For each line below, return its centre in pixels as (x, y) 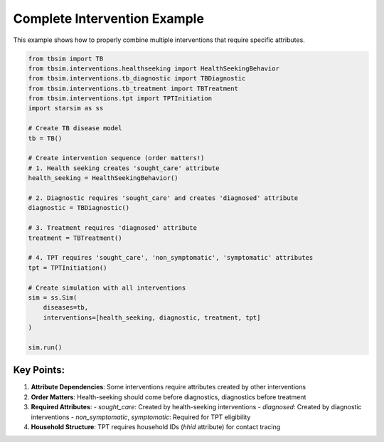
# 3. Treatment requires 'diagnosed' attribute (112, 228)
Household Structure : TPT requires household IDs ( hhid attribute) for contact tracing (156, 426)
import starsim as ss (66, 108)
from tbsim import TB (66, 58)
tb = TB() (45, 138)
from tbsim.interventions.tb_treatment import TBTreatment (133, 88)
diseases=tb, (66, 307)
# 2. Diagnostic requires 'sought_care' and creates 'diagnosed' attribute (163, 198)
